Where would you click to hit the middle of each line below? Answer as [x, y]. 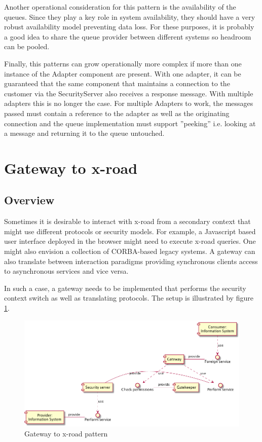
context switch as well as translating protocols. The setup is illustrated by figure [129, 298]
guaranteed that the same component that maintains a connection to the [117, 83]
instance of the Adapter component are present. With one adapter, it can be [123, 73]
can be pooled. [27, 46]
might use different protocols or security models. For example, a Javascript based [130, 231]
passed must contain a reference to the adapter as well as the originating [117, 113]
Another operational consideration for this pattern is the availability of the [120, 7]
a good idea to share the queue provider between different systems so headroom [128, 36]
